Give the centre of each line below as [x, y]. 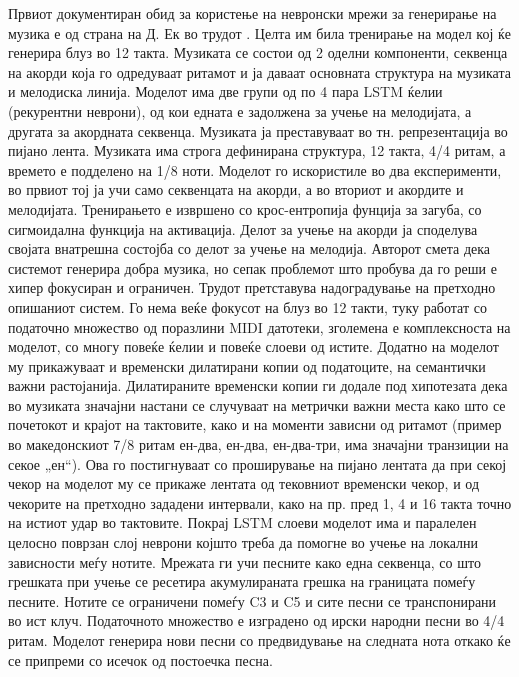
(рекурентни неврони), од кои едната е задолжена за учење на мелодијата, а [240, 110]
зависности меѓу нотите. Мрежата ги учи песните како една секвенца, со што [244, 561]
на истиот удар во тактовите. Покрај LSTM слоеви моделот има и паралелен [242, 522]
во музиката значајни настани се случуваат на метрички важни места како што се [257, 404]
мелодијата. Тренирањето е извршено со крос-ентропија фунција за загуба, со [245, 208]
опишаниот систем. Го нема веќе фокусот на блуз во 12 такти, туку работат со [247, 306]
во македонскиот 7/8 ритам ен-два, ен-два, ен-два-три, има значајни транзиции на [258, 444]
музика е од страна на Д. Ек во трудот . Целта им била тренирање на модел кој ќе [259, 32]
